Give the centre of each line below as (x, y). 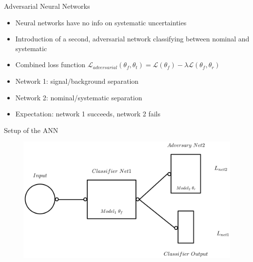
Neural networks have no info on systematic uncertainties (101, 22)
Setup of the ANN (31, 130)
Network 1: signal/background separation (77, 81)
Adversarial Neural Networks (47, 6)
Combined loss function (50, 65)
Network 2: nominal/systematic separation (79, 97)
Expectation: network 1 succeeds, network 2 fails (88, 114)
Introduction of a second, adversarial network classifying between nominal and (132, 39)
